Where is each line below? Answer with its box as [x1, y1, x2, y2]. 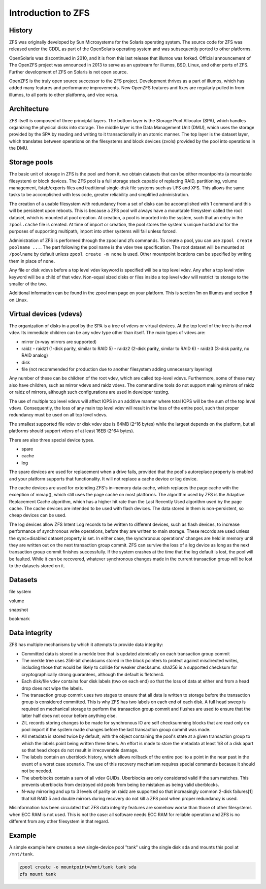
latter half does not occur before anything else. [21, 713, 117, 719]
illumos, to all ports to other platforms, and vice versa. [9, 92, 119, 98]
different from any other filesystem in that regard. [9, 818, 109, 824]
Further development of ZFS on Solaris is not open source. [9, 69, 128, 75]
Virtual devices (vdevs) [9, 309, 82, 318]
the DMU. [9, 145, 29, 151]
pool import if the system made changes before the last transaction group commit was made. [21, 726, 211, 732]
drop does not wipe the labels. [21, 685, 83, 691]
